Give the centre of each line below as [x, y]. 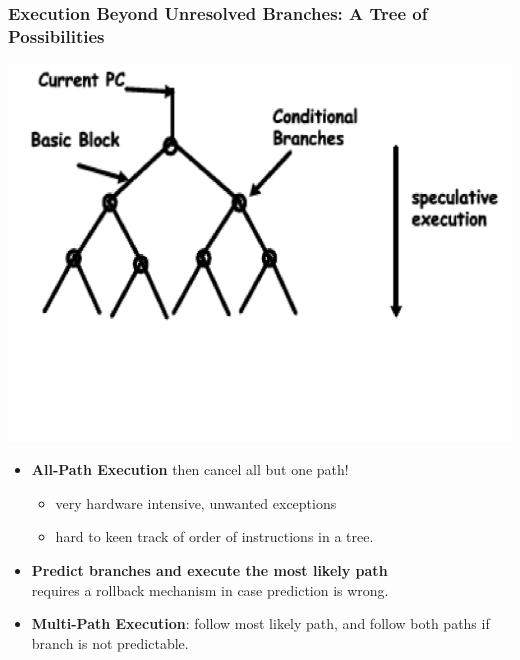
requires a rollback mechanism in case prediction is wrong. [210, 589]
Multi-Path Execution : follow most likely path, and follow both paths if [260, 623]
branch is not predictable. [110, 642]
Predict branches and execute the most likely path [209, 570]
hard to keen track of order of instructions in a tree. [214, 536]
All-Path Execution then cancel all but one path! [190, 469]
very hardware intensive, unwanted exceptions [196, 502]
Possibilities [56, 35]
